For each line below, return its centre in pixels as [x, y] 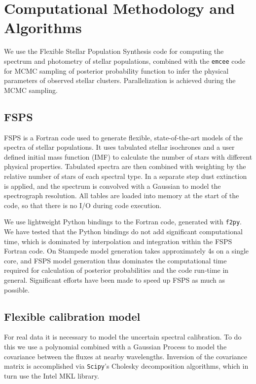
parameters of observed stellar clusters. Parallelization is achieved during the [120, 80]
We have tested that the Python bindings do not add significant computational [123, 231]
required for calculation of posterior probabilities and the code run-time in [116, 270]
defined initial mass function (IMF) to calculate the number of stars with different [128, 156]
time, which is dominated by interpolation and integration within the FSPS [118, 241]
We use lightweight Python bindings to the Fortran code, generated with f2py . [123, 222]
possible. [17, 289]
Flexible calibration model [72, 316]
